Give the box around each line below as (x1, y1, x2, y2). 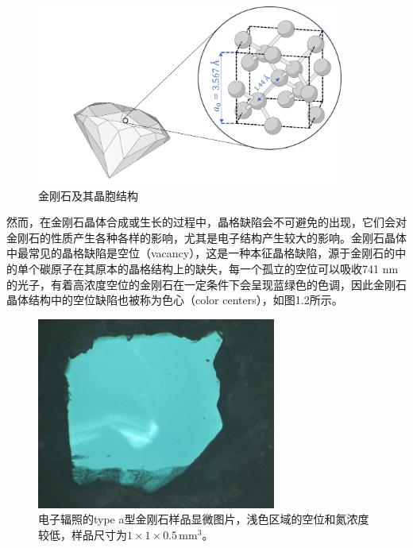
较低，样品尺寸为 (38, 526, 127, 542)
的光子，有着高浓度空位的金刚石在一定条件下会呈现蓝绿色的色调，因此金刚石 (6, 276, 407, 292)
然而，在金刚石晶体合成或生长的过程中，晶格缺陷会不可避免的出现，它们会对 (6, 214, 407, 230)
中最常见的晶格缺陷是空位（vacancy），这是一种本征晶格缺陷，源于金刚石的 (6, 245, 396, 261)
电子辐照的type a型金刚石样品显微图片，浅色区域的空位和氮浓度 (38, 511, 369, 527)
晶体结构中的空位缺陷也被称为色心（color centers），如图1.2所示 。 (6, 291, 343, 308)
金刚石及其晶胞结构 (38, 187, 138, 203)
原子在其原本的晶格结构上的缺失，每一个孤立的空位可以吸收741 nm (50, 260, 399, 276)
